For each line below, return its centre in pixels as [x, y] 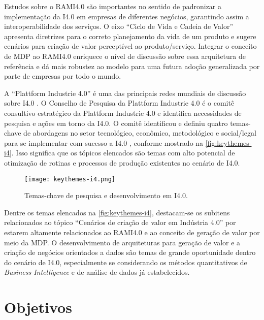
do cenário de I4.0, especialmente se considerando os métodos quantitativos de [126, 262]
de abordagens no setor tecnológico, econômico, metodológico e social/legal [140, 133]
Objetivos [38, 307]
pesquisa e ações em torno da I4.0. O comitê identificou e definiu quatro [116, 123]
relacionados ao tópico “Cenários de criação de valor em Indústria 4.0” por [120, 222]
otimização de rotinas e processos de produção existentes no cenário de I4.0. [122, 162]
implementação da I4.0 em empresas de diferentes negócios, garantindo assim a [127, 16]
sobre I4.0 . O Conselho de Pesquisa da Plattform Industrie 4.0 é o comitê [119, 103]
